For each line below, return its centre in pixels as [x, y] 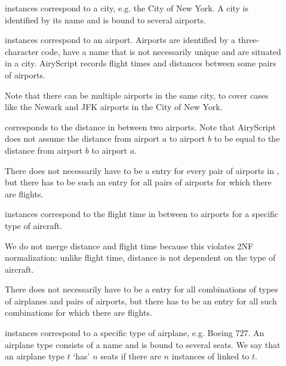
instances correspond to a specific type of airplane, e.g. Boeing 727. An [135, 333]
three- [249, 40]
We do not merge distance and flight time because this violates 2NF [129, 245]
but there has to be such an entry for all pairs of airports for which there [138, 182]
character [22, 51]
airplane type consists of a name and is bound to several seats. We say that [143, 344]
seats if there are [131, 356]
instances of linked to [210, 356]
